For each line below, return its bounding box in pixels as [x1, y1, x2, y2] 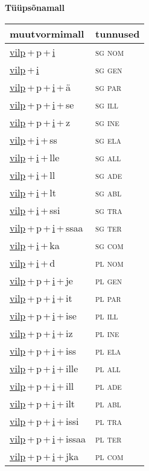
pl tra [95, 413, 122, 428]
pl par [95, 290, 121, 305]
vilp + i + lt [10, 185, 56, 199]
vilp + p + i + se [10, 97, 74, 112]
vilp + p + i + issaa [10, 431, 86, 446]
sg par [95, 79, 122, 94]
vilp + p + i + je [10, 273, 73, 287]
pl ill [95, 308, 118, 322]
